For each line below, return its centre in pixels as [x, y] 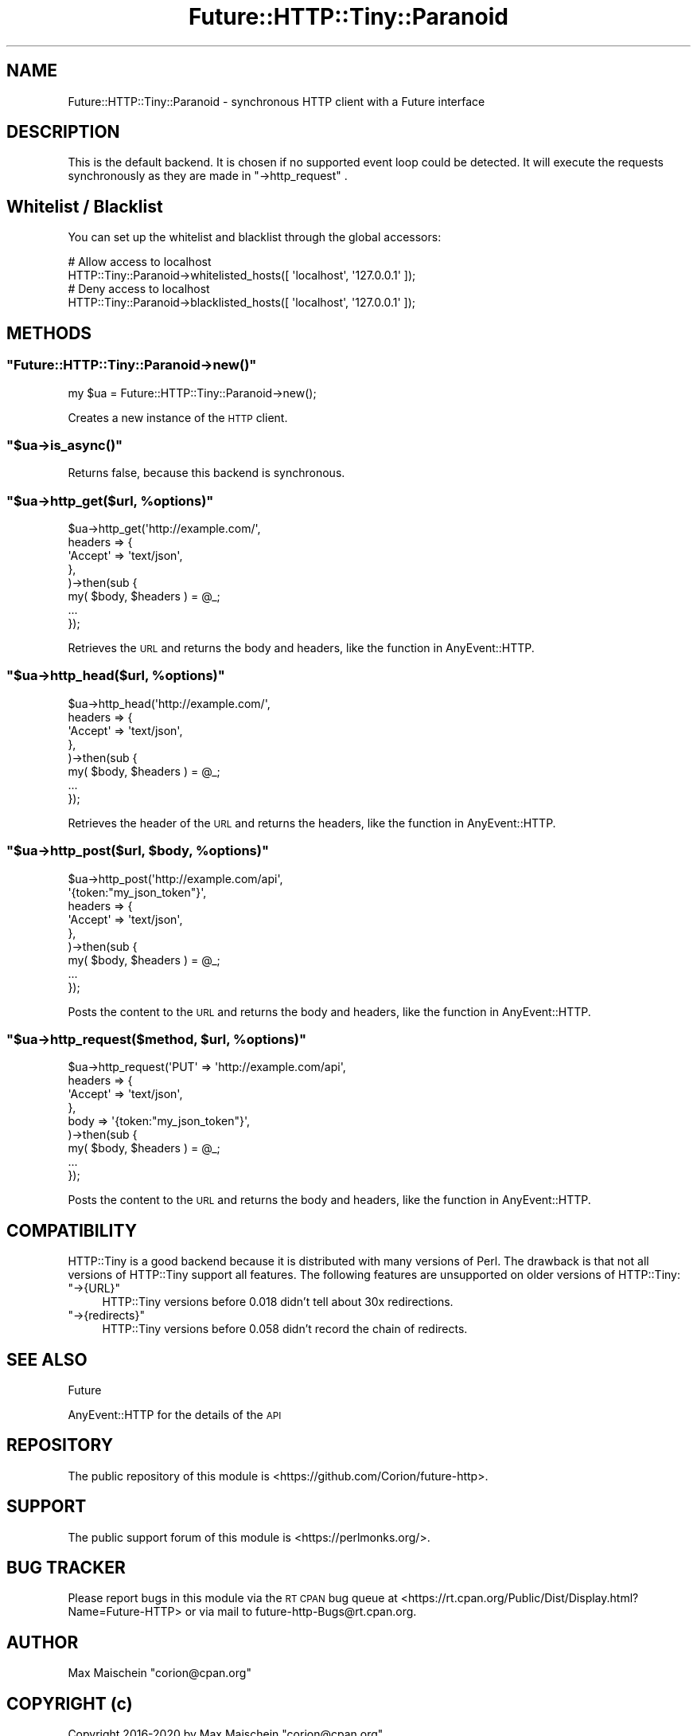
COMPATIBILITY [72, 1230]
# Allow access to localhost [140, 262]
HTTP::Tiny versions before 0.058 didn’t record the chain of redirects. [285, 1329]
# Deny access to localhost [139, 289]
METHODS [49, 333]
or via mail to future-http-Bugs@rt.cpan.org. [301, 1612]
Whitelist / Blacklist [85, 206]
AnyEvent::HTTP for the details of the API [175, 1414]
